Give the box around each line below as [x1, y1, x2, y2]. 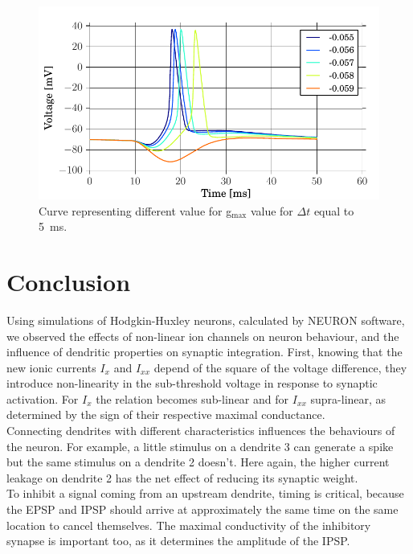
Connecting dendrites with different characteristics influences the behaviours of [6, 422, 395, 439]
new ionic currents [6, 359, 96, 375]
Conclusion [6, 265, 131, 298]
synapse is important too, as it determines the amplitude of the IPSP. [6, 532, 350, 549]
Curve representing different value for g [39, 202, 232, 219]
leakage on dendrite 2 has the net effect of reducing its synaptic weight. [6, 469, 358, 486]
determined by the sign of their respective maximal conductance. [6, 406, 325, 423]
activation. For [6, 390, 79, 407]
